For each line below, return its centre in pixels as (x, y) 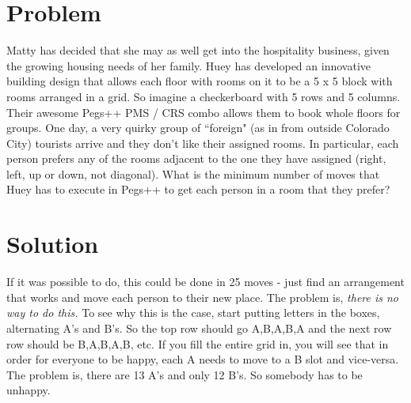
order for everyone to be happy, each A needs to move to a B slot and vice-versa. (203, 359)
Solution (53, 244)
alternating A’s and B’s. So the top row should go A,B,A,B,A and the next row (199, 328)
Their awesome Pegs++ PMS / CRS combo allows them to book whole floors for (204, 112)
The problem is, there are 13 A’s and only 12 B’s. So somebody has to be (185, 374)
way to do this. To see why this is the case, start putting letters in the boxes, (193, 313)
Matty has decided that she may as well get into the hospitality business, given (198, 50)
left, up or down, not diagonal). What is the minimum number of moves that (193, 173)
